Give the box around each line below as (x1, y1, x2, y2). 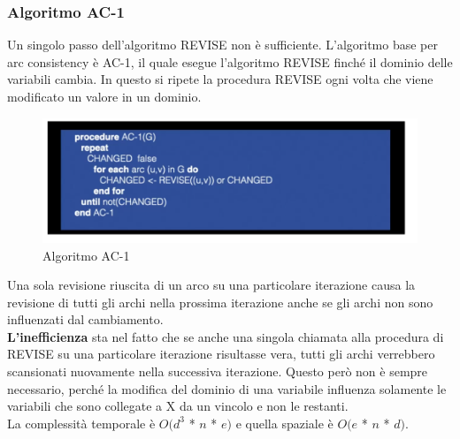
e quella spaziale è (235, 413, 333, 432)
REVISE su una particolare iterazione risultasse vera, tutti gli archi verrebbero (7, 344, 435, 363)
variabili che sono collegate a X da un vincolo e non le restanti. (7, 397, 349, 415)
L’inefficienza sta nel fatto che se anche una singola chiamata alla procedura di (7, 327, 444, 345)
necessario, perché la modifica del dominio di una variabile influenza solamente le (7, 379, 447, 397)
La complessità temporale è (7, 413, 156, 432)
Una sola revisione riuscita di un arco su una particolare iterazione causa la (7, 276, 416, 294)
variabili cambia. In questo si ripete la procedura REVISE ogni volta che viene (7, 70, 433, 88)
